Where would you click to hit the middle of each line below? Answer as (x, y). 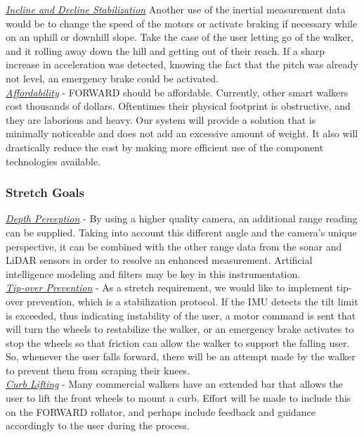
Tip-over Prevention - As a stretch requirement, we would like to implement (170, 287)
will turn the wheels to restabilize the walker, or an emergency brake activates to (180, 329)
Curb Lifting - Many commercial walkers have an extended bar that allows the (174, 384)
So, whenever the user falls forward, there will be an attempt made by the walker (181, 356)
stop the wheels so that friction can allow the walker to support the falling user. (178, 342)
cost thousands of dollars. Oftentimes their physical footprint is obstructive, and (178, 106)
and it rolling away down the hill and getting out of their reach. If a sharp (165, 50)
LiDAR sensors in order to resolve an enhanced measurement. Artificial (159, 260)
